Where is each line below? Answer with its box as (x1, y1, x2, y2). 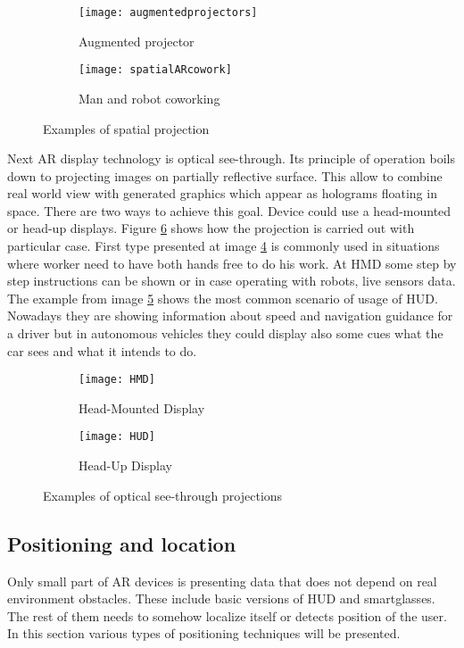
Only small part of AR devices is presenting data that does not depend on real (7, 571, 437, 590)
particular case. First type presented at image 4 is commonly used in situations (7, 237, 440, 255)
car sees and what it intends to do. (7, 341, 197, 360)
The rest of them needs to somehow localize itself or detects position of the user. (7, 606, 447, 625)
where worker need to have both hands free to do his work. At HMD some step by (7, 253, 457, 272)
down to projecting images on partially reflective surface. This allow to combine (7, 166, 443, 185)
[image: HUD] (79, 430, 155, 444)
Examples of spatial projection (43, 119, 210, 137)
